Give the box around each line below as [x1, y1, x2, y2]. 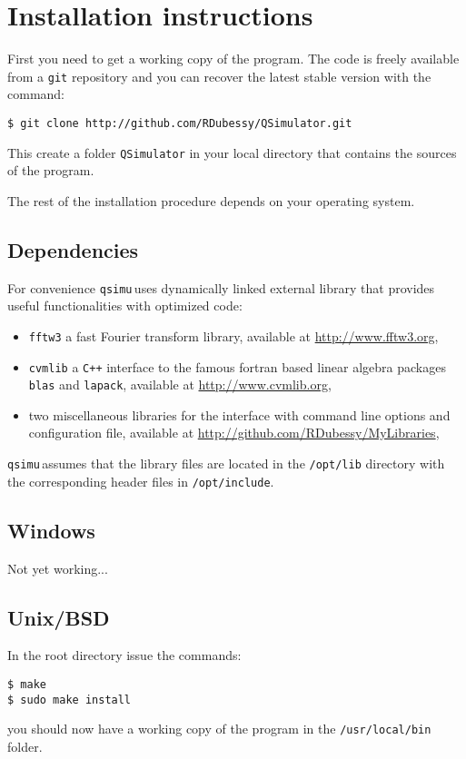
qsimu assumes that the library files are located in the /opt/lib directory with [7, 454, 445, 473]
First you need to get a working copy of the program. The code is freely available [7, 49, 460, 68]
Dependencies [7, 235, 139, 263]
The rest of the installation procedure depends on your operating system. [7, 191, 415, 210]
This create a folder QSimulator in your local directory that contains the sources [7, 143, 457, 162]
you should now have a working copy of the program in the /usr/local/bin [7, 719, 431, 738]
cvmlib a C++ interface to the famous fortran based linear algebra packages [28, 357, 446, 376]
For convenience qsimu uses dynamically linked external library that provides [7, 278, 435, 297]
